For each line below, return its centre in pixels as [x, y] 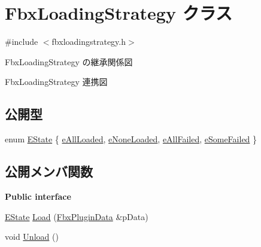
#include [22, 42]
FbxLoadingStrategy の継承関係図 [69, 61]
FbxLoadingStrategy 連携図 [56, 82]
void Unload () [32, 237]
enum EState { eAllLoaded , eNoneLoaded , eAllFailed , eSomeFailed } [131, 139]
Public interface [38, 196]
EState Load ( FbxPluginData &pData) [77, 216]
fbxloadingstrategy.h [89, 42]
